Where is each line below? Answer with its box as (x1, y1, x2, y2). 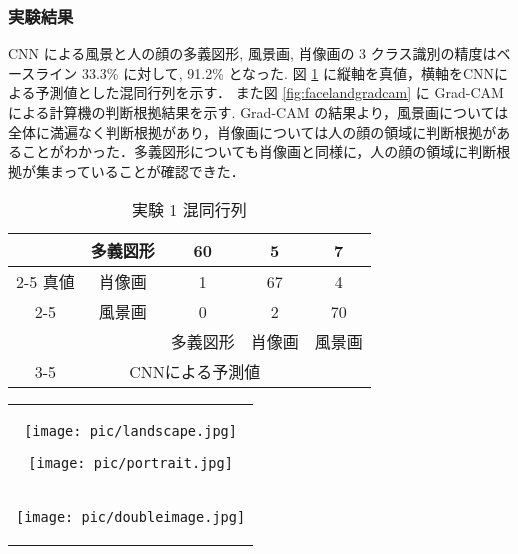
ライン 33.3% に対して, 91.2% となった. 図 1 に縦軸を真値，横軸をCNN (35, 62, 495, 83)
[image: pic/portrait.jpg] (28, 455, 233, 472)
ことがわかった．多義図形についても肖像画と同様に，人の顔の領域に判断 (21, 141, 497, 162)
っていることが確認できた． (63, 160, 245, 181)
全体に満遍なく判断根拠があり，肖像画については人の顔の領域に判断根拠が (8, 121, 497, 142)
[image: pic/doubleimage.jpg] (16, 509, 246, 526)
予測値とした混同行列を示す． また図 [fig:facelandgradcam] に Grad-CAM (35, 82, 504, 103)
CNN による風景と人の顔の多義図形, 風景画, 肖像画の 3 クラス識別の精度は (8, 43, 497, 64)
